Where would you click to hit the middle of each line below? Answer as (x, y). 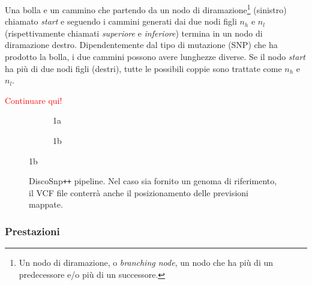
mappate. (46, 204)
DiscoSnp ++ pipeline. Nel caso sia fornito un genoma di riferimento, (153, 181)
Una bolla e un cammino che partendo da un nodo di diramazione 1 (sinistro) (146, 9)
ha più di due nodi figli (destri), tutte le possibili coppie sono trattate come (143, 68)
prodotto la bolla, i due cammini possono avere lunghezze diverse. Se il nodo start (155, 57)
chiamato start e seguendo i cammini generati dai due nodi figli (121, 21)
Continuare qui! (34, 100)
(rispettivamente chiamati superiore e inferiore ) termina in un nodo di (134, 33)
